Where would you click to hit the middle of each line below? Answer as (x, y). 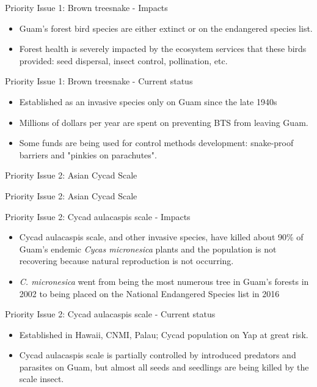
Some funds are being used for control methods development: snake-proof (156, 143)
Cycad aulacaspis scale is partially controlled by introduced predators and (158, 355)
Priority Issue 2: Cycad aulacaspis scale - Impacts (98, 216)
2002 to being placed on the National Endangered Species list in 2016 (149, 293)
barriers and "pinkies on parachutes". (88, 154)
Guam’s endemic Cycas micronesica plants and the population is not (148, 249)
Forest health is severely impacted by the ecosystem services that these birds (163, 49)
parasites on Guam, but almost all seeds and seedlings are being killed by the (164, 367)
